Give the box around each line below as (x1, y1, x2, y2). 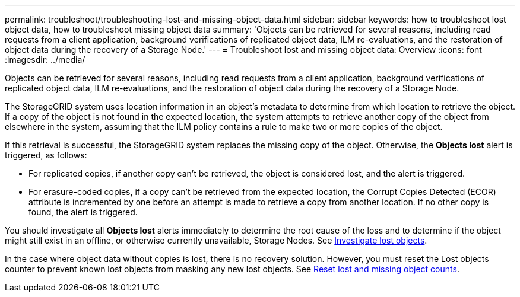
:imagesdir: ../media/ (5, 55, 85, 65)
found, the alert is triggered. (28, 207, 138, 217)
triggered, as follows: (5, 150, 87, 160)
